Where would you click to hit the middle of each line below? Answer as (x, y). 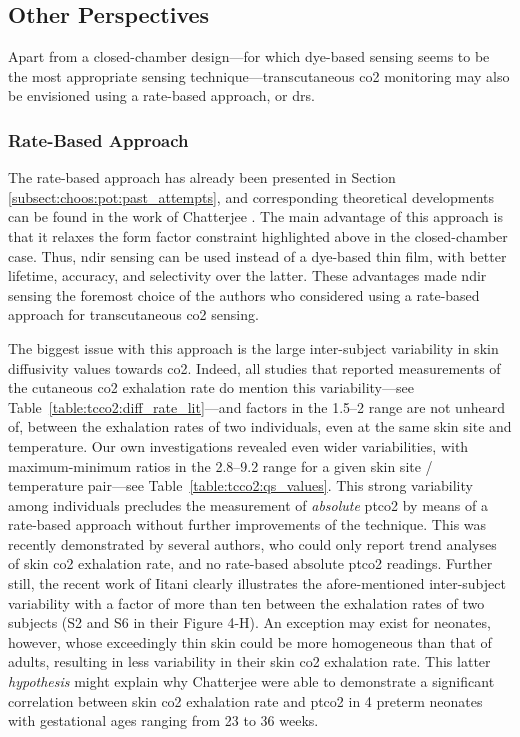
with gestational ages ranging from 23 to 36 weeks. (163, 720)
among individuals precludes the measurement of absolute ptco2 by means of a (248, 504)
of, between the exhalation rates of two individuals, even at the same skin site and (260, 426)
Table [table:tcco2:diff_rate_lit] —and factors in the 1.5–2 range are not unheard (256, 406)
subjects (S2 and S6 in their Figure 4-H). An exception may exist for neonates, (249, 622)
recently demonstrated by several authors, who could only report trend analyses (252, 543)
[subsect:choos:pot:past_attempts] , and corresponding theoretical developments (251, 196)
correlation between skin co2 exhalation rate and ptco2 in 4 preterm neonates (245, 700)
